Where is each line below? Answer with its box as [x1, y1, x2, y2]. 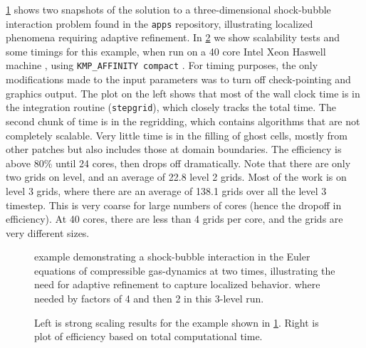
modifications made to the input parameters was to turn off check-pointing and [6, 72, 351, 87]
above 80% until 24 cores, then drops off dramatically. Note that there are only [6, 155, 351, 170]
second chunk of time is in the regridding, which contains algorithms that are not [6, 113, 360, 128]
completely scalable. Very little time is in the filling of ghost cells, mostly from [6, 127, 347, 142]
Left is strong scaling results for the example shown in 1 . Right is [34, 315, 319, 329]
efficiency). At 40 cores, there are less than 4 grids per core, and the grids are [6, 211, 343, 226]
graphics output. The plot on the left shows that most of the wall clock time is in [6, 85, 360, 100]
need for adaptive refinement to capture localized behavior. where [34, 277, 320, 292]
